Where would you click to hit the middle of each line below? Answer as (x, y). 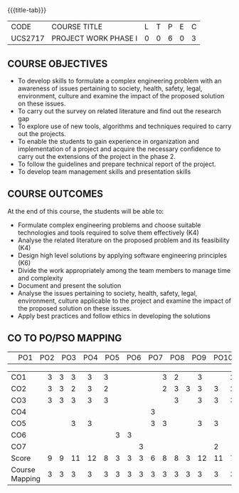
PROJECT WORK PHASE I (95, 38)
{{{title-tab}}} (27, 10)
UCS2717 (28, 38)
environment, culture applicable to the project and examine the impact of (124, 301)
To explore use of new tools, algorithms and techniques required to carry (124, 126)
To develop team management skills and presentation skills (104, 172)
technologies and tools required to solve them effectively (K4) (108, 232)
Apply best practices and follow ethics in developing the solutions (114, 316)
